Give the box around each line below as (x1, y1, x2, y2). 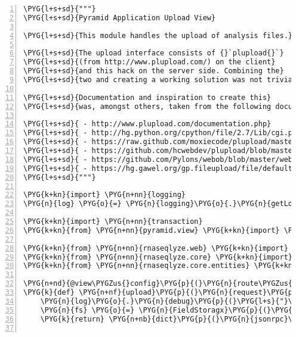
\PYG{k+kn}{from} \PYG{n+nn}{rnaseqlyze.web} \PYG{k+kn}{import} (23, 244, 288, 252)
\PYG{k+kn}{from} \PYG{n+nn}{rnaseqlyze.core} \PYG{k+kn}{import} (23, 252, 293, 261)
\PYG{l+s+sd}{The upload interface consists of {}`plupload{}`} (23, 49, 284, 58)
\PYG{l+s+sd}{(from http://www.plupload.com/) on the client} (23, 58, 276, 67)
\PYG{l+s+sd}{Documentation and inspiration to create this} (23, 93, 272, 102)
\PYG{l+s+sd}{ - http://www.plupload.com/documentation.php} (23, 120, 272, 129)
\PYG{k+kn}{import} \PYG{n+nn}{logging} (23, 191, 186, 199)
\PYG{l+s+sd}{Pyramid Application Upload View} (23, 13, 216, 22)
